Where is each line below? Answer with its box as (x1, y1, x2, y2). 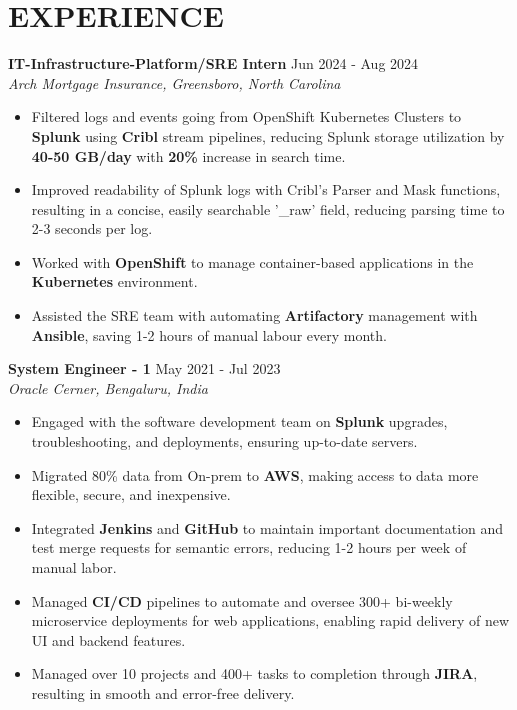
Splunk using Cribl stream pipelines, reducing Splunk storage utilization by (31, 125, 505, 146)
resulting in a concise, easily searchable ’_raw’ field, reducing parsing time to (31, 198, 505, 219)
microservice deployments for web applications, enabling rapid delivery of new (31, 610, 510, 631)
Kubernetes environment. (31, 271, 198, 292)
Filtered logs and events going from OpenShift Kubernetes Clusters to (31, 106, 462, 127)
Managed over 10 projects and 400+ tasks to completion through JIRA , (31, 663, 478, 684)
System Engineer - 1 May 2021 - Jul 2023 (8, 358, 281, 379)
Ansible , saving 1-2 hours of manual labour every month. (31, 324, 387, 345)
